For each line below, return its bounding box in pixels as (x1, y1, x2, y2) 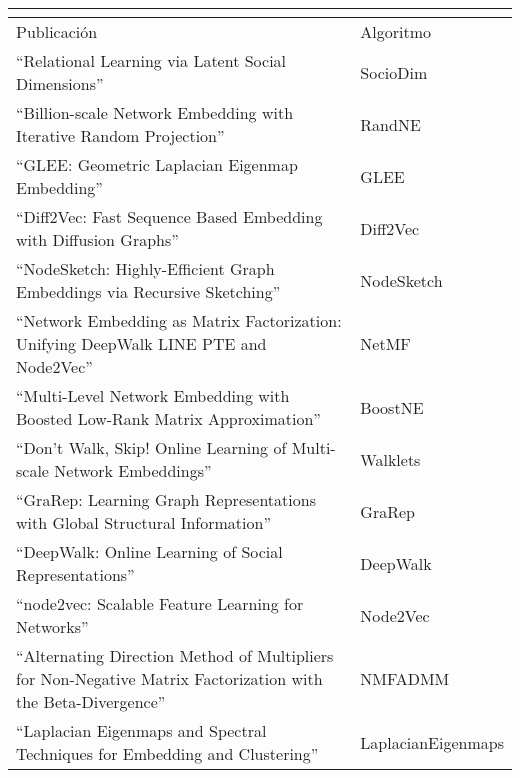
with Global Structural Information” (16, 511, 271, 534)
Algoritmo (360, 20, 432, 43)
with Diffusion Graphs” (16, 228, 179, 251)
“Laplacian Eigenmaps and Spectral (16, 719, 267, 742)
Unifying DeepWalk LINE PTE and (16, 332, 267, 355)
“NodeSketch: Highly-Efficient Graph (16, 257, 275, 280)
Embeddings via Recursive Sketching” (16, 280, 281, 303)
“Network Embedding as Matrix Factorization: (16, 309, 342, 332)
